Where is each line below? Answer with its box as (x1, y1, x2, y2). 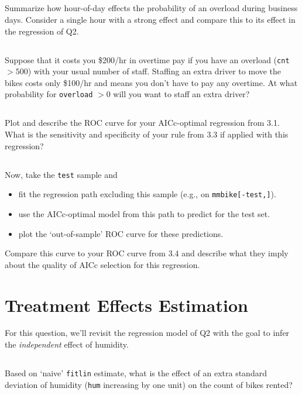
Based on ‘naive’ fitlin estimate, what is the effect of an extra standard (5, 367, 267, 379)
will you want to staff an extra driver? (113, 88, 250, 100)
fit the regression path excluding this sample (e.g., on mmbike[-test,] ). (18, 188, 276, 200)
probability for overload (5, 88, 93, 100)
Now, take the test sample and (5, 168, 118, 180)
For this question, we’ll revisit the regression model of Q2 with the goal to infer (5, 327, 290, 339)
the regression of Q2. (5, 25, 79, 37)
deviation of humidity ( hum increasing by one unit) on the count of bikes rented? (5, 378, 293, 390)
